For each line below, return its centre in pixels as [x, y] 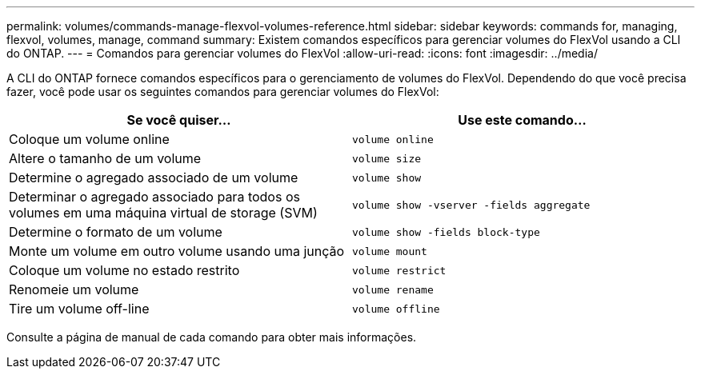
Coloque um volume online [89, 139]
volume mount [390, 251]
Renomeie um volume [74, 289]
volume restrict [399, 270]
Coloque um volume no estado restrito [124, 270]
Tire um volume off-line [79, 309]
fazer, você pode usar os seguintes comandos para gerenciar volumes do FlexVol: [223, 92]
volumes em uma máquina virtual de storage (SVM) [163, 213]
